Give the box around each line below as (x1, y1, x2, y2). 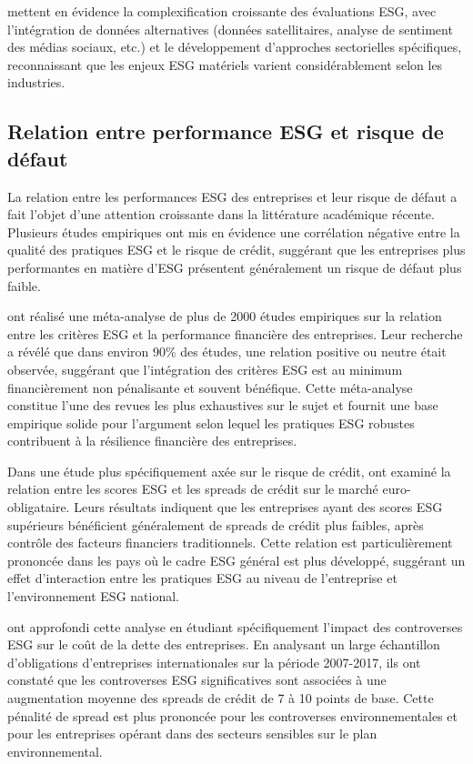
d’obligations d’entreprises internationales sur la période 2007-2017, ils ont (7, 652, 421, 671)
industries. (7, 73, 65, 92)
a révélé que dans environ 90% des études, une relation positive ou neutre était (7, 342, 447, 361)
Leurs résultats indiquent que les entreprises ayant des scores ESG (74, 498, 443, 517)
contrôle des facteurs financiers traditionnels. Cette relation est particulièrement (7, 533, 453, 552)
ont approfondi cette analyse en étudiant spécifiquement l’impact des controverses (7, 617, 463, 636)
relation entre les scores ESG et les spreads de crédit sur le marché (7, 479, 378, 498)
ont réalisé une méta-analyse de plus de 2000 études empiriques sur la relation (7, 307, 442, 326)
